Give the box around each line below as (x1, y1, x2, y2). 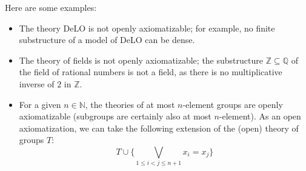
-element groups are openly (182, 98, 283, 110)
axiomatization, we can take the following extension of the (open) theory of (19, 121, 299, 134)
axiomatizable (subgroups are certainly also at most (19, 110, 211, 122)
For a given (19, 98, 61, 110)
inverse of (19, 77, 55, 90)
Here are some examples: (5, 1, 97, 13)
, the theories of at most (85, 98, 175, 110)
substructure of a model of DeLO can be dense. (19, 33, 195, 46)
